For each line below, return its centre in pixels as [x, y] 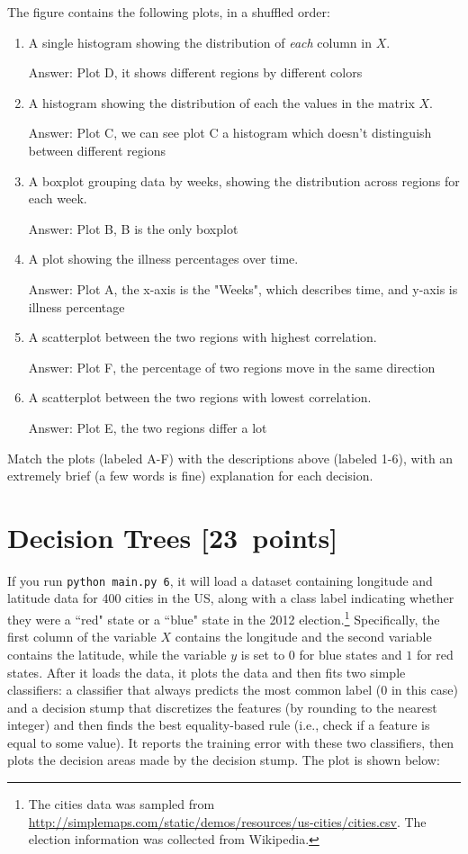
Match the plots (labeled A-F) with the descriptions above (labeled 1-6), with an [230, 458]
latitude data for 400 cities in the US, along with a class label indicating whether [231, 598]
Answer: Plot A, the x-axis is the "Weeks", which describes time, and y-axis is [243, 288]
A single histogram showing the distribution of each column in [200, 42]
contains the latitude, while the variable [117, 654]
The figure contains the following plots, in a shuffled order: [169, 12]
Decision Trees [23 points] [173, 537]
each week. [58, 198]
